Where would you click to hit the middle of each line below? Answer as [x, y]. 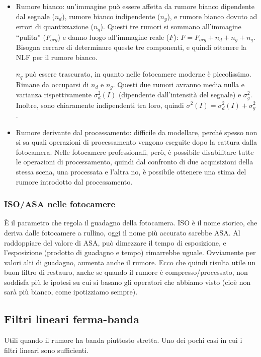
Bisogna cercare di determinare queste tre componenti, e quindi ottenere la [131, 47]
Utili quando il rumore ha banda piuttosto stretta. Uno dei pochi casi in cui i [123, 340]
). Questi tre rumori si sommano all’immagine [171, 26]
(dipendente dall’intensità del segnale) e [180, 95]
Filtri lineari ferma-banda [72, 319]
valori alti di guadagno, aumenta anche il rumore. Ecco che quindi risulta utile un [130, 262]
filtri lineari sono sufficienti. [46, 350]
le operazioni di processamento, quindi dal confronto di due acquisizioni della [135, 162]
